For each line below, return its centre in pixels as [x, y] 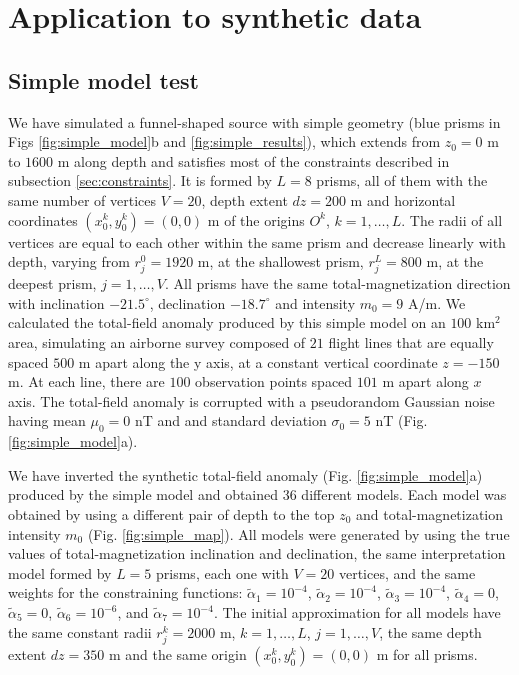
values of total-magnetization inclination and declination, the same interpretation [257, 553]
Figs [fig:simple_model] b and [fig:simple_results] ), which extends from [224, 141]
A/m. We [436, 302]
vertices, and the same [407, 572]
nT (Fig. [401, 420]
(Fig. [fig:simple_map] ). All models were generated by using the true [298, 533]
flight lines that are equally [411, 342]
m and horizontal [403, 199]
